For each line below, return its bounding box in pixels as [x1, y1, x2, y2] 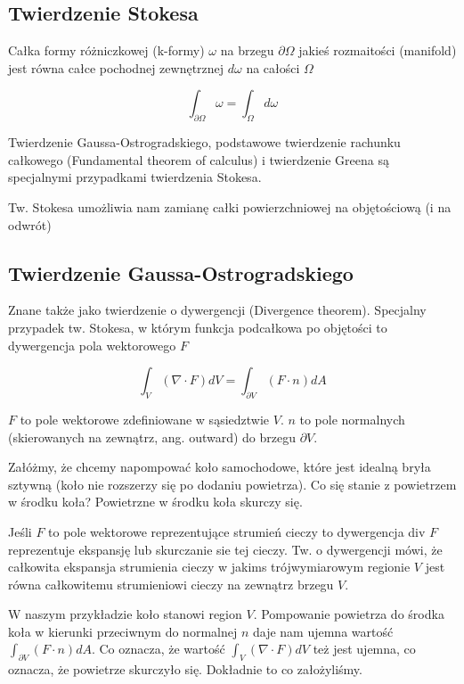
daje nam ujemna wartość [252, 622, 394, 640]
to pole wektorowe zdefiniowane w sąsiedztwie [20, 409, 270, 428]
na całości [246, 58, 300, 77]
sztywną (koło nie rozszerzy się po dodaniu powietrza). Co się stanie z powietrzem [8, 474, 457, 493]
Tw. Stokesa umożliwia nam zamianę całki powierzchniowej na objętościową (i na [8, 197, 452, 216]
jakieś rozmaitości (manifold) [298, 41, 457, 60]
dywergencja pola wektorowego [8, 335, 176, 354]
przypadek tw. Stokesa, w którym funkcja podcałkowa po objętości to [8, 317, 387, 336]
